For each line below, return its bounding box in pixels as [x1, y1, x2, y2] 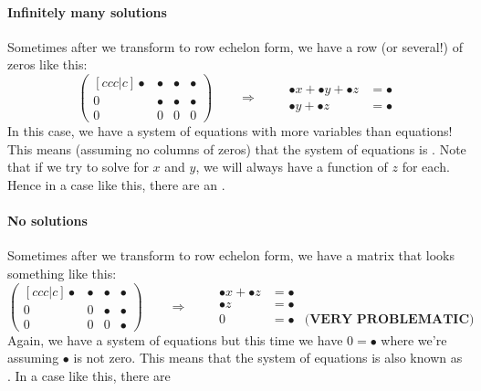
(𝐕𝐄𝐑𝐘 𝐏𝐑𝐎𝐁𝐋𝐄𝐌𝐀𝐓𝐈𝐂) [304, 312, 475, 326]
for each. [402, 157, 450, 176]
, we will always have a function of [195, 157, 388, 176]
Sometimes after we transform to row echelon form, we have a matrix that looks [7, 246, 455, 265]
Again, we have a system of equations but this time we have [7, 330, 343, 349]
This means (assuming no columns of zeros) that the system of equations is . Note [7, 139, 466, 158]
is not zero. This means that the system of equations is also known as [73, 348, 463, 367]
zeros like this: [7, 55, 88, 74]
